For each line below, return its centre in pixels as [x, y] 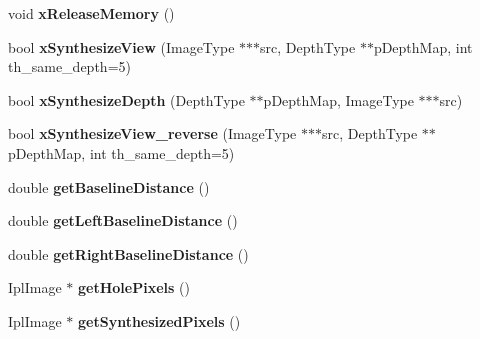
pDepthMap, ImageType [338, 99]
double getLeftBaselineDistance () [123, 220]
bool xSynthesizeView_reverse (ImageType [152, 133]
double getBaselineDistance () [109, 186]
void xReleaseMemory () [91, 13]
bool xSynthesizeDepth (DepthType [126, 99]
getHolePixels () [134, 287]
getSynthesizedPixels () [159, 320]
